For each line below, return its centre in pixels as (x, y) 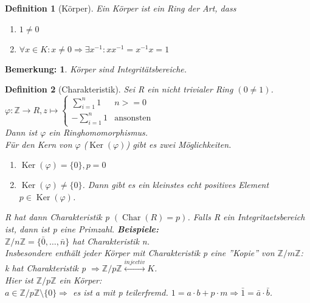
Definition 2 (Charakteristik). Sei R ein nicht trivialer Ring (119, 89)
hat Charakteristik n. (111, 241)
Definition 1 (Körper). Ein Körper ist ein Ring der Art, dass (121, 8)
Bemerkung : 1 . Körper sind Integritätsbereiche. (96, 68)
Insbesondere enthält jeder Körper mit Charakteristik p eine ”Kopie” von (140, 253)
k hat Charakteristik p (46, 268)
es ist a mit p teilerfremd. (120, 292)
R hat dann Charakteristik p (57, 217)
